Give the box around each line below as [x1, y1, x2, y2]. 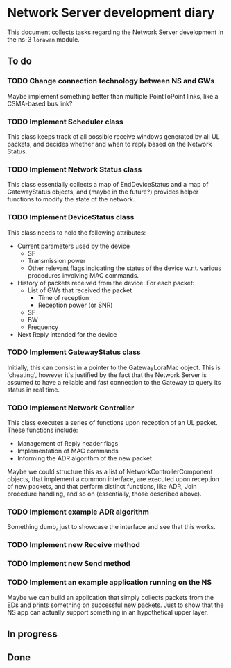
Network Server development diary [7, 5, 215, 21]
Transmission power [27, 256, 86, 265]
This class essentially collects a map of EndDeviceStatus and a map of [7, 181, 209, 189]
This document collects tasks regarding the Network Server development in [7, 28, 224, 36]
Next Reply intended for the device [17, 330, 117, 338]
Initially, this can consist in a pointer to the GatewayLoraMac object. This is [7, 363, 221, 371]
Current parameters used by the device [17, 242, 130, 250]
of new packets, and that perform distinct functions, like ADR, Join [7, 483, 197, 491]
